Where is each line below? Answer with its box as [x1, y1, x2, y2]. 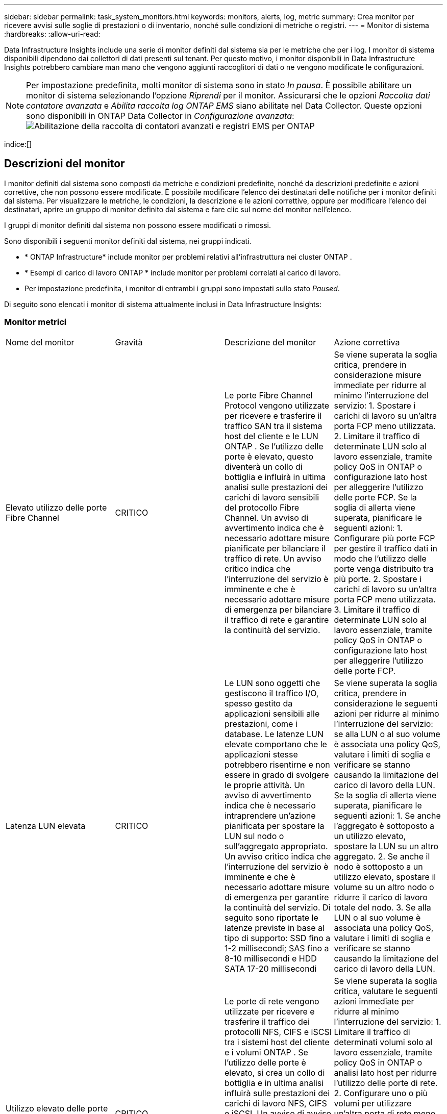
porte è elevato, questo [225, 451, 313, 462]
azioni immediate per [334, 996, 414, 1006]
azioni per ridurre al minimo [334, 708, 439, 719]
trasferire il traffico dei [225, 1016, 310, 1027]
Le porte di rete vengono [225, 996, 319, 1006]
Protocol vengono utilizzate [225, 400, 330, 411]
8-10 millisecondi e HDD [225, 953, 317, 964]
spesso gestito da [225, 698, 293, 708]
